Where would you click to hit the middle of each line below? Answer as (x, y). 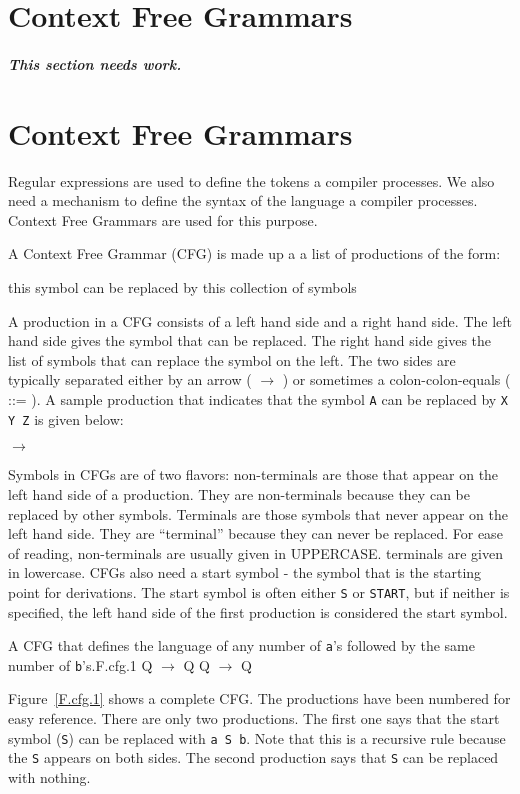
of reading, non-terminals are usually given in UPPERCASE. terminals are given (255, 552)
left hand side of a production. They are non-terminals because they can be (239, 493)
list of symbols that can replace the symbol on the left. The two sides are (232, 359)
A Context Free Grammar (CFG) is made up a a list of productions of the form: (254, 253)
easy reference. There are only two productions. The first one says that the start (254, 718)
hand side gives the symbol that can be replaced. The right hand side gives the (250, 340)
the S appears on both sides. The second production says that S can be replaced (253, 757)
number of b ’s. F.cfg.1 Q (80, 664)
